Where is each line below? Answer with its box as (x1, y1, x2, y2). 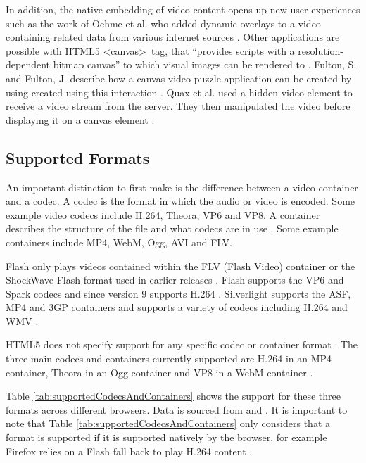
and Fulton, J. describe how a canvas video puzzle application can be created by (6, 70, 352, 85)
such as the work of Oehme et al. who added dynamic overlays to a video (6, 15, 321, 30)
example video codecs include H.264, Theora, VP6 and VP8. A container (6, 207, 320, 222)
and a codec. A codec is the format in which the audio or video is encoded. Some (6, 194, 355, 208)
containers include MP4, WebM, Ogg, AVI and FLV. (6, 234, 232, 249)
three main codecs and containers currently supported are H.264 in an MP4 (6, 351, 332, 366)
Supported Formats (6, 146, 150, 168)
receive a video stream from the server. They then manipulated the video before (6, 99, 351, 113)
